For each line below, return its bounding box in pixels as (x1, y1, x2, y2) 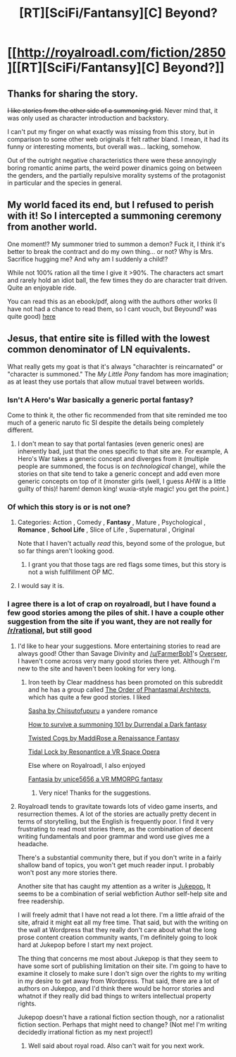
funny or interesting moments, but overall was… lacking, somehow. (7, 142, 202, 151)
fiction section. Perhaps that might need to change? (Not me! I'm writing (17, 1020, 228, 1029)
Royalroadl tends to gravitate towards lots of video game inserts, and (17, 802, 218, 810)
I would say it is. (17, 582, 65, 590)
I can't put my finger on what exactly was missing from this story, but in (7, 128, 215, 135)
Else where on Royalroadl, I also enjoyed (27, 761, 146, 769)
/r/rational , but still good (7, 625, 92, 635)
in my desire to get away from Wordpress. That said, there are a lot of (17, 977, 220, 985)
